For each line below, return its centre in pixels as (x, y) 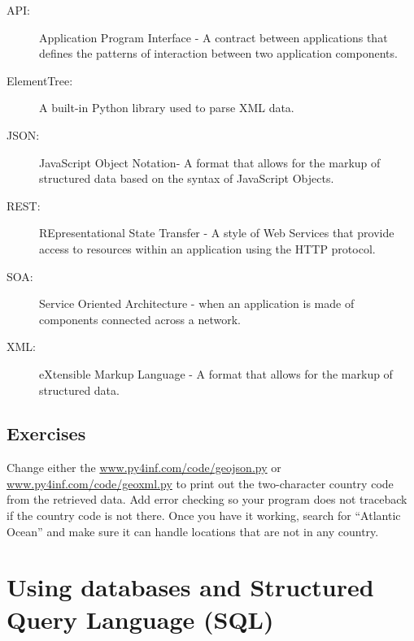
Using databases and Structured (190, 587)
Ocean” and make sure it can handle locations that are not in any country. (193, 531)
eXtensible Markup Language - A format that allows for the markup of (216, 373)
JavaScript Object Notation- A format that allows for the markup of (210, 162)
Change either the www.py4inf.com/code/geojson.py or (144, 468)
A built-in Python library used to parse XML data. (167, 108)
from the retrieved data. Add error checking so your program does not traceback (207, 499)
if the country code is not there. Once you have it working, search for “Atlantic (204, 515)
